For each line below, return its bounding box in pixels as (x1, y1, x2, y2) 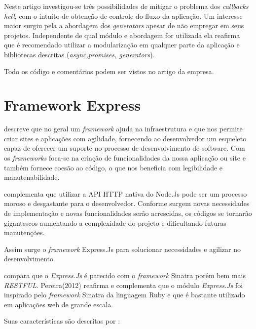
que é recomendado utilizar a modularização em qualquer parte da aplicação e (4, 40, 240, 50)
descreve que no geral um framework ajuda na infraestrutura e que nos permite (4, 123, 243, 134)
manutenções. (4, 227, 45, 238)
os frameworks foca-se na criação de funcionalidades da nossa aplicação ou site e (4, 153, 246, 163)
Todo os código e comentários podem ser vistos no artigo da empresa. (4, 66, 214, 76)
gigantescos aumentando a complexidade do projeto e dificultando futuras (4, 217, 226, 228)
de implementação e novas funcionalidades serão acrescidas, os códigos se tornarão (4, 208, 252, 218)
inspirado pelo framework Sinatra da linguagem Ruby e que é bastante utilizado (4, 289, 245, 300)
